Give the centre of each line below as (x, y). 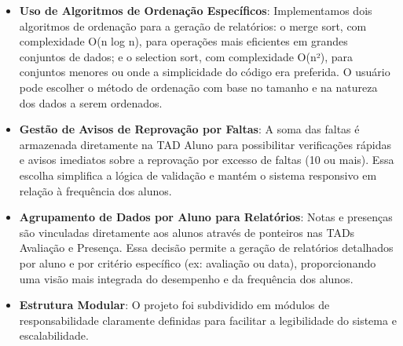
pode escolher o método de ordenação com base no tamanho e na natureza (198, 87)
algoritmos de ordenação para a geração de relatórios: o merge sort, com (193, 25)
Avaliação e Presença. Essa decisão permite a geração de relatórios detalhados (206, 248)
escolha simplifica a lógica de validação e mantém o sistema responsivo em (198, 175)
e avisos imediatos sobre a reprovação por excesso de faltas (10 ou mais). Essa (207, 160)
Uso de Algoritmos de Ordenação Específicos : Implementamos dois (196, 10)
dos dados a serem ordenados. (91, 102)
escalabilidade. (54, 335)
